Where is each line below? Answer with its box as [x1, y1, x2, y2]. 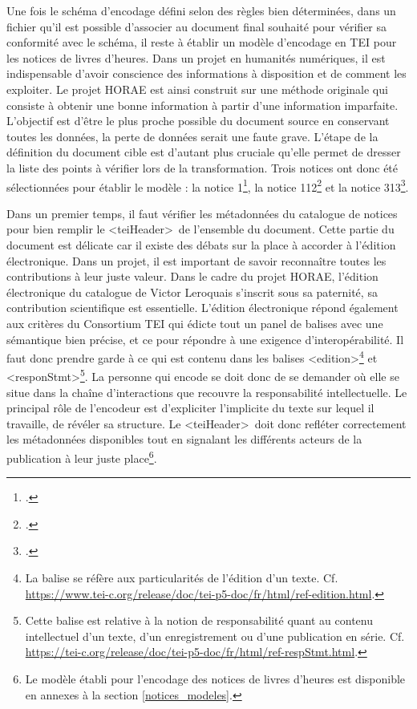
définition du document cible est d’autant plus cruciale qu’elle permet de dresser [6, 144, 401, 160]
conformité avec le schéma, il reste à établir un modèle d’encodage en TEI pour [6, 34, 397, 51]
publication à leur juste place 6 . [6, 448, 157, 466]
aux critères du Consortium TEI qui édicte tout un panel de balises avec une [6, 314, 383, 331]
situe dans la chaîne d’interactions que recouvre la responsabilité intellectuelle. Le [6, 383, 407, 400]
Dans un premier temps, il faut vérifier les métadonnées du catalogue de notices [6, 205, 398, 221]
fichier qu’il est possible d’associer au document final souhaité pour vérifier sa [6, 18, 387, 34]
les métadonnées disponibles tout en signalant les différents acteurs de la [6, 431, 362, 448]
